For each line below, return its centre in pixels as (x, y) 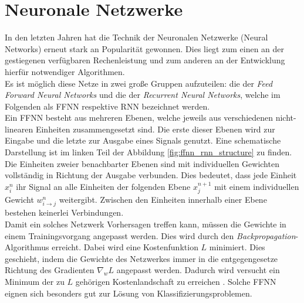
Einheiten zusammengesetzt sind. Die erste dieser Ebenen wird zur (155, 129)
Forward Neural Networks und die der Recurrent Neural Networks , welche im (143, 95)
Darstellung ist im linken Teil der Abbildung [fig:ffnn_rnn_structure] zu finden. (148, 152)
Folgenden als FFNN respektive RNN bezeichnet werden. (107, 106)
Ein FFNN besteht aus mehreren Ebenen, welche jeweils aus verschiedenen (139, 118)
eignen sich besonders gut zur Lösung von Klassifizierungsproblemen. (129, 293)
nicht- (286, 118)
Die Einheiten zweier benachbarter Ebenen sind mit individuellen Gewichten (142, 163)
